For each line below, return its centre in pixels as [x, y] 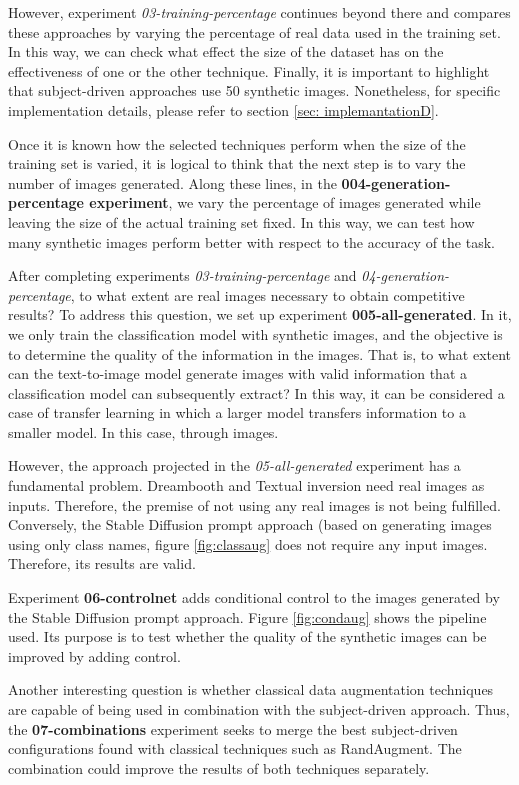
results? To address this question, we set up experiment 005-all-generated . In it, [260, 314]
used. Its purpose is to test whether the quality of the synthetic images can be [247, 636]
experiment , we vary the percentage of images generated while [285, 202]
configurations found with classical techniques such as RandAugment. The [235, 748]
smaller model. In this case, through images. [143, 431]
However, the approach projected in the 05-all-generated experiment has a [234, 465]
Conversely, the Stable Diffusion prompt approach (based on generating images [250, 524]
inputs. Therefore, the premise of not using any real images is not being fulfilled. [254, 504]
